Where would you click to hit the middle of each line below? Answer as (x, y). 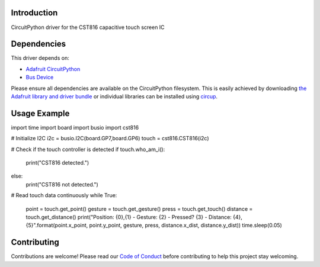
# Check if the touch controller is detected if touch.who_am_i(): (88, 149)
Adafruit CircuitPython (53, 69)
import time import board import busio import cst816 (75, 127)
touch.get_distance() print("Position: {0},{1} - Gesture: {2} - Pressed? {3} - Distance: (129, 217)
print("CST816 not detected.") (62, 184)
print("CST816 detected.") (57, 163)
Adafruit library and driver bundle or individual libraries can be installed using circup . (114, 96)
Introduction (34, 13)
